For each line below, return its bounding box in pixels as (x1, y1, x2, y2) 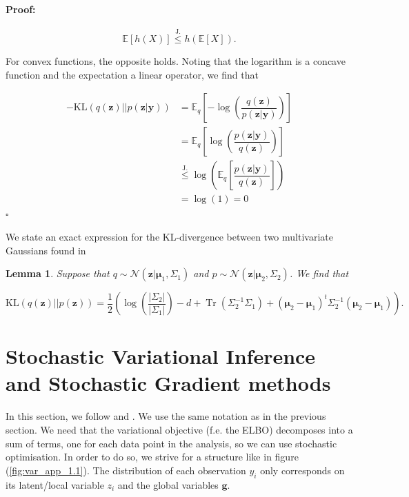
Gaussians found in (6, 243, 86, 257)
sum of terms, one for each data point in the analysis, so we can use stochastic (6, 436, 337, 450)
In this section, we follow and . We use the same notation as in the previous (6, 409, 326, 423)
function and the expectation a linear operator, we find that (6, 67, 259, 81)
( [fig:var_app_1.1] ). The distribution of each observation (6, 463, 246, 477)
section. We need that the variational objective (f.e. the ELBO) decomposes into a (6, 423, 353, 437)
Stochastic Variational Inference (6, 342, 316, 370)
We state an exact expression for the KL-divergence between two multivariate (6, 229, 333, 243)
